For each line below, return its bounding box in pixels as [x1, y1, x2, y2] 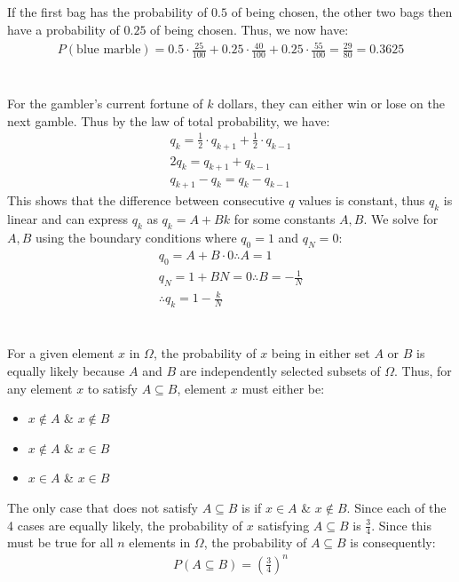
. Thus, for [394, 362, 452, 380]
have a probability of [7, 20, 120, 38]
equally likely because [7, 362, 125, 380]
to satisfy [87, 379, 138, 397]
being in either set [271, 344, 370, 363]
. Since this [371, 515, 431, 534]
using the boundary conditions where [36, 227, 237, 246]
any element [7, 379, 73, 397]
